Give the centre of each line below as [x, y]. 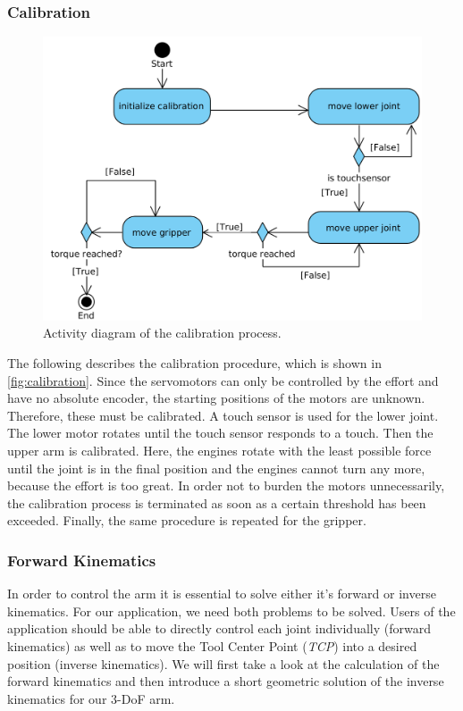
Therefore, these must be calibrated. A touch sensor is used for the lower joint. [223, 415]
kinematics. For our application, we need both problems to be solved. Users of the [231, 611]
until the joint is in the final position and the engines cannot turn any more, [216, 468]
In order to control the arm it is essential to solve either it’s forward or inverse [222, 594]
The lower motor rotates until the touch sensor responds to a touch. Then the [220, 433]
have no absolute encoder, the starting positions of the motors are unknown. [216, 398]
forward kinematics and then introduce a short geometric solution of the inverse [226, 681]
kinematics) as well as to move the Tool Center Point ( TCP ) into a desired [212, 645]
